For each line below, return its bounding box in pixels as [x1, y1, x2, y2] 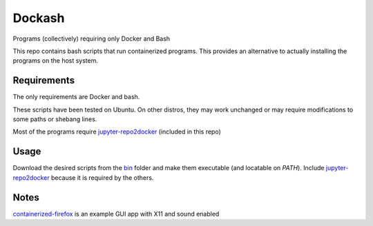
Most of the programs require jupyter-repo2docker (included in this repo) [12, 127, 221, 136]
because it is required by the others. [50, 173, 154, 182]
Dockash [12, 10, 65, 25]
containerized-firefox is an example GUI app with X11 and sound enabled [12, 209, 220, 218]
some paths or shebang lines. [12, 115, 97, 123]
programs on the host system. [12, 56, 99, 65]
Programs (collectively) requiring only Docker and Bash [12, 34, 171, 43]
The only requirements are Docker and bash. [12, 93, 140, 101]
